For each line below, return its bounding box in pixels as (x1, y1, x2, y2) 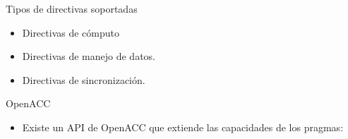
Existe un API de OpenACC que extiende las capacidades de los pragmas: (22, 119, 344, 134)
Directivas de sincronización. (22, 72, 145, 87)
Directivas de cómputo (22, 25, 119, 40)
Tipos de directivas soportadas (6, 1, 138, 16)
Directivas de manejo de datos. (22, 49, 155, 64)
